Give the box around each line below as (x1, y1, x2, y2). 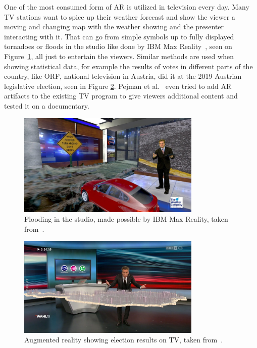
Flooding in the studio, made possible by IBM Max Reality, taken (24, 214, 228, 224)
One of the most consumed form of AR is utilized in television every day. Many (4, 2, 249, 12)
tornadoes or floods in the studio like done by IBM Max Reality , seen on (4, 41, 232, 52)
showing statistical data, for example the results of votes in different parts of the (4, 61, 253, 71)
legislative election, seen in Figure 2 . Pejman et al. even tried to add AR (4, 80, 232, 91)
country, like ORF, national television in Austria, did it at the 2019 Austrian (4, 71, 242, 81)
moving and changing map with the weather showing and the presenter (4, 21, 224, 32)
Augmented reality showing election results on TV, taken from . (24, 334, 223, 345)
